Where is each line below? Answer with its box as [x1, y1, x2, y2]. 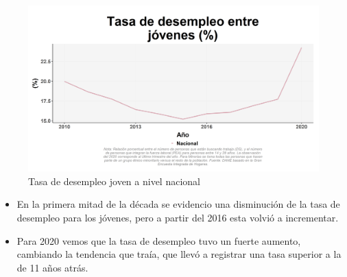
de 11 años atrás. [16, 260, 88, 274]
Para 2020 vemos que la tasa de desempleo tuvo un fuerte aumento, [16, 233, 301, 248]
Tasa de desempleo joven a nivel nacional [28, 173, 200, 188]
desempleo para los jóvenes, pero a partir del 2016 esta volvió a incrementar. [16, 210, 339, 224]
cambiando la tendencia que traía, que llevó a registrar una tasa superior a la [16, 247, 342, 261]
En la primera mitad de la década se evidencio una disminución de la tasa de [16, 197, 340, 211]
